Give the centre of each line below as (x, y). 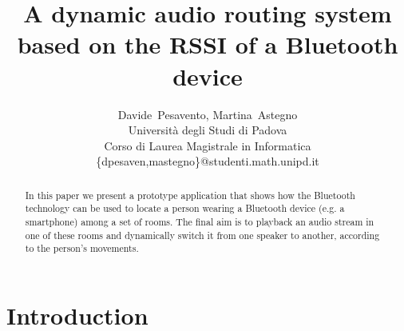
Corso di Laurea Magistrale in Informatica (208, 145)
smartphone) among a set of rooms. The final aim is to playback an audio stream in (200, 221)
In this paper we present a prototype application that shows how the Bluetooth (190, 195)
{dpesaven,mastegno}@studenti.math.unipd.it (208, 161)
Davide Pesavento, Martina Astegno (208, 114)
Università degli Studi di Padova (208, 130)
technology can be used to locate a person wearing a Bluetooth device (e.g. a (185, 208)
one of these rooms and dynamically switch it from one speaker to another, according (202, 235)
